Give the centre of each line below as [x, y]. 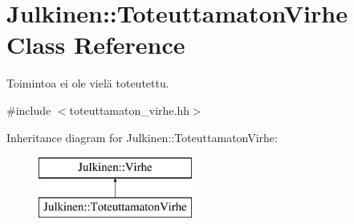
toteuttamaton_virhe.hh [129, 110]
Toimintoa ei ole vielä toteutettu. [88, 83]
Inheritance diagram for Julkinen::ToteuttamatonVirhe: [142, 137]
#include [29, 110]
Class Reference [96, 45]
